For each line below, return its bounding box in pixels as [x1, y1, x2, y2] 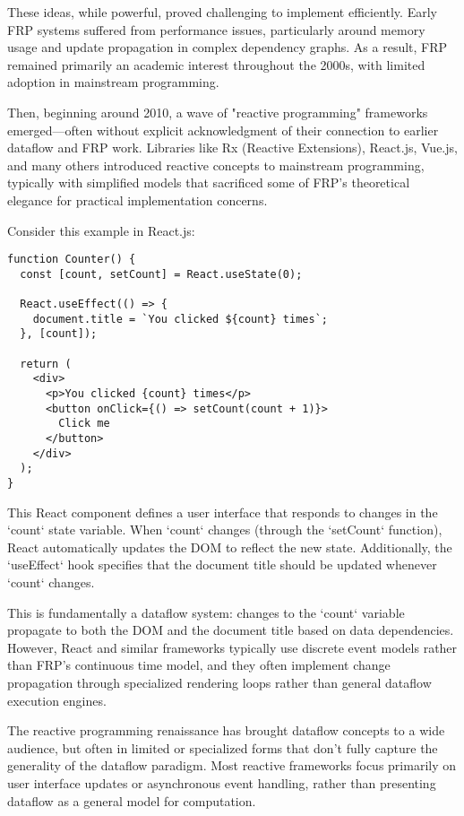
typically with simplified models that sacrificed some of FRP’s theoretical [7, 173, 410, 192]
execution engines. [7, 690, 107, 709]
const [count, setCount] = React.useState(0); [20, 267, 303, 281]
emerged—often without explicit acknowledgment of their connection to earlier [7, 120, 439, 139]
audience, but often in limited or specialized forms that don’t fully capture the [7, 738, 438, 757]
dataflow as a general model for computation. [7, 791, 256, 810]
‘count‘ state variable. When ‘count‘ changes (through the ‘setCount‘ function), [7, 520, 443, 539]
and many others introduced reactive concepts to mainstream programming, [7, 155, 425, 174]
